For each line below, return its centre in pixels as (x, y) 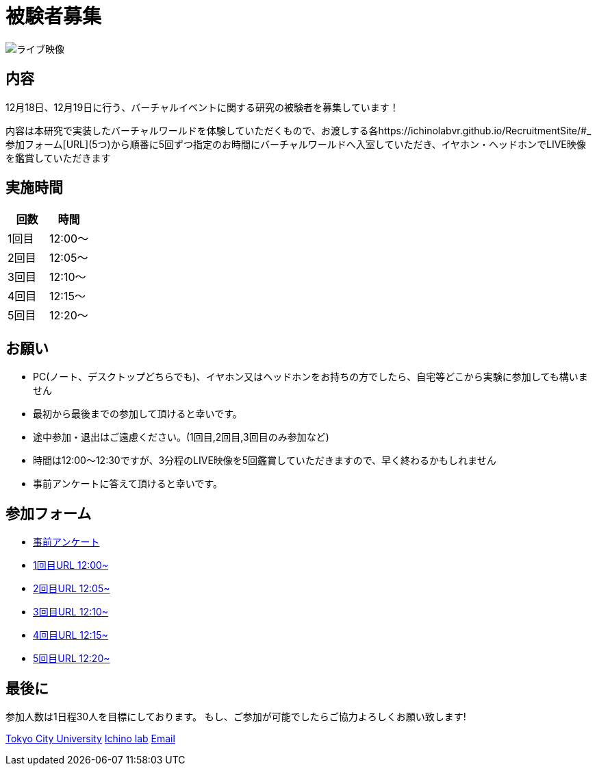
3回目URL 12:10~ (71, 612)
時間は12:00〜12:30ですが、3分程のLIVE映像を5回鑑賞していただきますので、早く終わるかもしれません (265, 461)
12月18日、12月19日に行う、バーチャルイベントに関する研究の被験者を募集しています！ (202, 107)
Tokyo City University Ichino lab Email (90, 738)
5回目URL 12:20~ (72, 659)
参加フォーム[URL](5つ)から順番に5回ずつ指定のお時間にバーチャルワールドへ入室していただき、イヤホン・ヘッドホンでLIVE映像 (296, 144)
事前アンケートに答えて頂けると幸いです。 (128, 484)
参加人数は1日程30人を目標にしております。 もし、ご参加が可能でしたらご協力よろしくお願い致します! (236, 716)
